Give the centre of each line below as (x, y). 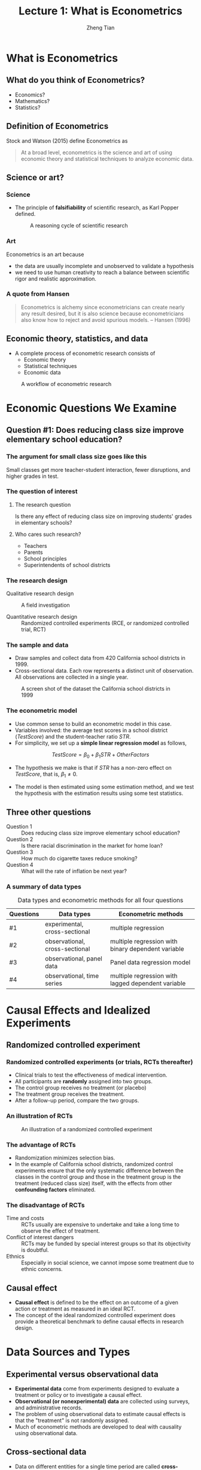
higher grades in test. (32, 476)
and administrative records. (48, 1408)
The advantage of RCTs (41, 1144)
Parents (33, 552)
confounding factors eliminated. (55, 1189)
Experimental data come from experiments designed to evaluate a (97, 1388)
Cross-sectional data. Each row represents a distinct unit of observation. (104, 671)
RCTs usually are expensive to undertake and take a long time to (100, 1225)
